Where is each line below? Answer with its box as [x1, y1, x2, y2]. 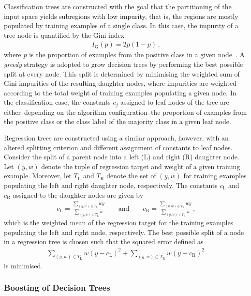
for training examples [183, 171, 247, 181]
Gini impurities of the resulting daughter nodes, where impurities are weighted [4, 78, 236, 88]
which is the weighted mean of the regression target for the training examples [4, 218, 234, 228]
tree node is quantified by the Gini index [4, 30, 125, 40]
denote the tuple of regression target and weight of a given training [41, 161, 240, 171]
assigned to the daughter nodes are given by [13, 189, 144, 200]
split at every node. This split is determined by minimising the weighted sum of [4, 68, 240, 78]
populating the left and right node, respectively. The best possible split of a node [4, 227, 244, 237]
